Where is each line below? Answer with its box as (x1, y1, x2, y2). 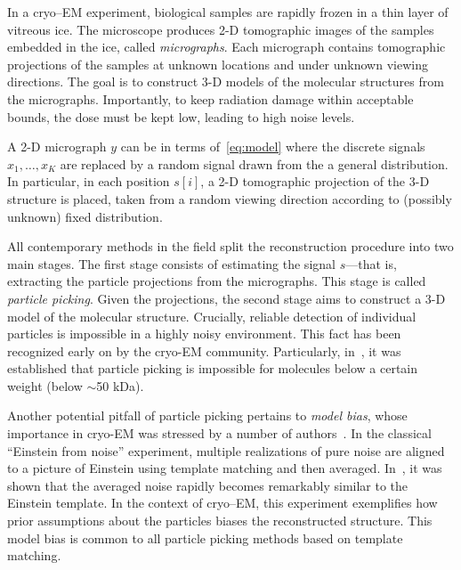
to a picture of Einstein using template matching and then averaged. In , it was (7, 459, 442, 477)
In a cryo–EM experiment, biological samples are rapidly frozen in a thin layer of (7, 3, 449, 20)
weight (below (7, 376, 83, 395)
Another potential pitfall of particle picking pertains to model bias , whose (7, 406, 408, 425)
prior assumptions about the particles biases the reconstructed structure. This (7, 511, 433, 530)
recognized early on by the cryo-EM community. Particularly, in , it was (7, 341, 401, 360)
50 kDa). (96, 376, 144, 395)
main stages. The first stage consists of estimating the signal (7, 254, 336, 273)
